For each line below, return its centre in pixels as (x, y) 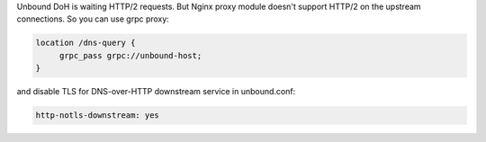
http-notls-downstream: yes (97, 115)
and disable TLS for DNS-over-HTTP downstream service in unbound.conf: (156, 92)
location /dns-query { (85, 43)
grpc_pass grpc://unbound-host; (130, 55)
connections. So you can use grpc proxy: (93, 19)
